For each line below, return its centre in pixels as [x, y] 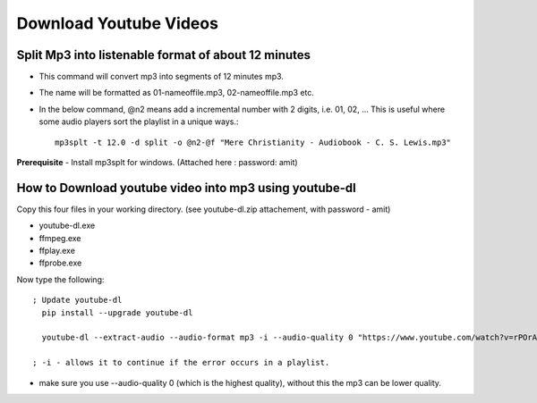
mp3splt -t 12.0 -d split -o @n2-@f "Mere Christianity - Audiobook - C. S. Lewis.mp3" [253, 142]
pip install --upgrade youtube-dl [117, 312]
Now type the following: [60, 279]
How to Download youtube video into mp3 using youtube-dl [187, 188]
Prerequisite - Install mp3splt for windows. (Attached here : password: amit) [158, 163]
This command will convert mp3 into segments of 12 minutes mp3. [161, 77]
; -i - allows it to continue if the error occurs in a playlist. [181, 363]
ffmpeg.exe [60, 238]
